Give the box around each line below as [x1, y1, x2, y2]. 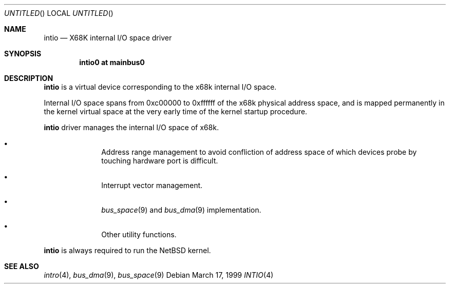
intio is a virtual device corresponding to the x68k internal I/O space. [44, 83, 277, 91]
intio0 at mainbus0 [79, 58, 145, 67]
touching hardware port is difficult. [101, 156, 218, 165]
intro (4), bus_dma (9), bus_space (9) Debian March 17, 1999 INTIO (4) [44, 271, 274, 279]
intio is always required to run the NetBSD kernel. [44, 246, 211, 255]
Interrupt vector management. [101, 181, 203, 190]
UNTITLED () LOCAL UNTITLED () [4, 9, 114, 17]
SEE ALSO [4, 262, 39, 271]
